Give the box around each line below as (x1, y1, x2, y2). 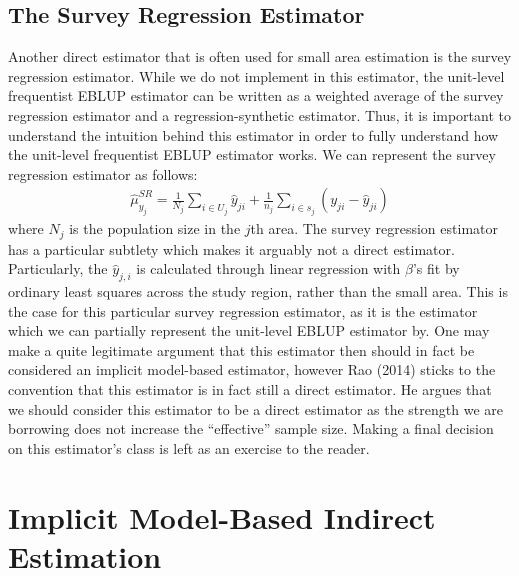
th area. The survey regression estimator (250, 218, 498, 239)
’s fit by (412, 258, 460, 279)
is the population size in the (69, 218, 241, 239)
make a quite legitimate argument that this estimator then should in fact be (8, 339, 475, 360)
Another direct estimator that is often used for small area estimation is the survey (8, 46, 512, 67)
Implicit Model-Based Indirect (8, 496, 436, 537)
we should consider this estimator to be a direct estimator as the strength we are (8, 398, 503, 419)
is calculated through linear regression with (136, 258, 401, 279)
